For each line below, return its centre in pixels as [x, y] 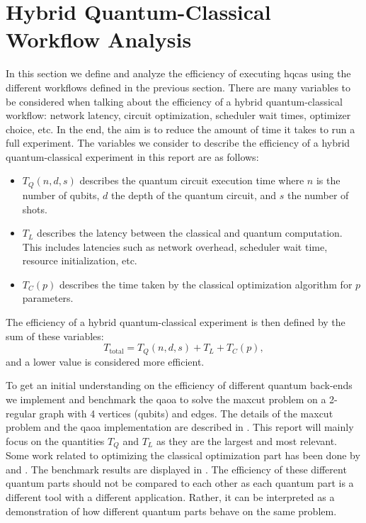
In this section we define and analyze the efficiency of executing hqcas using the [178, 73]
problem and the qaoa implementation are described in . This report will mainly [180, 427]
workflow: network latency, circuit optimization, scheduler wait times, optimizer [178, 115]
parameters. [48, 298]
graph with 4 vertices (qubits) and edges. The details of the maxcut [186, 413]
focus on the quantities [55, 440]
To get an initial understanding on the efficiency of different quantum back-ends [179, 385]
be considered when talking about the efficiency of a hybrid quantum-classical [174, 101]
